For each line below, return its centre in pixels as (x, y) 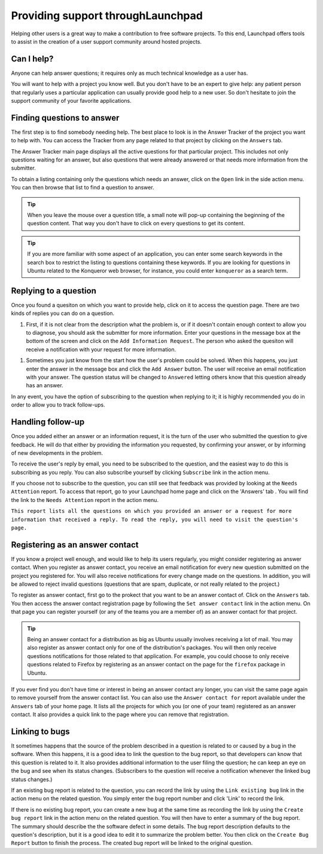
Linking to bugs (40, 731)
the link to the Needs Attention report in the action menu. (85, 500)
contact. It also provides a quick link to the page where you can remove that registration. (120, 715)
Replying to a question (54, 291)
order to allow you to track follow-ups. (58, 405)
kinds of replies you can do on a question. (63, 313)
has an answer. (45, 385)
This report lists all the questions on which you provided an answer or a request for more (152, 511)
